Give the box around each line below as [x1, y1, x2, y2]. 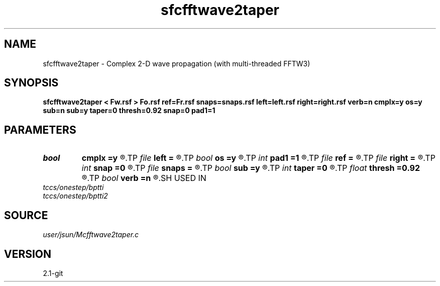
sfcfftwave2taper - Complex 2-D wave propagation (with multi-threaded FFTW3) [43, 59, 310, 68]
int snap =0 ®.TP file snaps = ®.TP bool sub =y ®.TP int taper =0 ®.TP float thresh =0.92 [81, 163, 420, 173]
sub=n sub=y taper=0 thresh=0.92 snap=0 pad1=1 [43, 106, 215, 115]
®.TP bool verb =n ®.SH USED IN [81, 173, 206, 183]
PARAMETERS [4, 123, 76, 136]
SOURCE [4, 209, 48, 222]
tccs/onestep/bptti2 [43, 192, 108, 201]
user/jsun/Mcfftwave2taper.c [43, 230, 139, 239]
